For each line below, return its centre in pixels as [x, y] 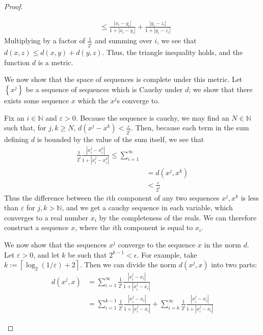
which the [93, 100]
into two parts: [234, 264]
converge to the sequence [157, 245]
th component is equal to [154, 227]
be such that [87, 254]
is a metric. [56, 62]
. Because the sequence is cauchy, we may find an [152, 117]
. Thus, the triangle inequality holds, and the [173, 52]
